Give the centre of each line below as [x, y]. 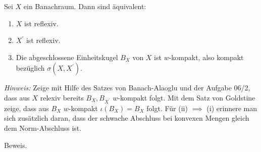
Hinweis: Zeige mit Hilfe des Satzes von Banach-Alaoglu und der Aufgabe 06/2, [127, 88]
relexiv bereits [62, 97]
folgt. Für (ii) [167, 108]
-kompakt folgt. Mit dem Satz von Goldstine [187, 97]
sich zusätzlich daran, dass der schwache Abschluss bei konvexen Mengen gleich [127, 118]
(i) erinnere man [232, 108]
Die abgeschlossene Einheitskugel [67, 57]
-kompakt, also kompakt [206, 57]
